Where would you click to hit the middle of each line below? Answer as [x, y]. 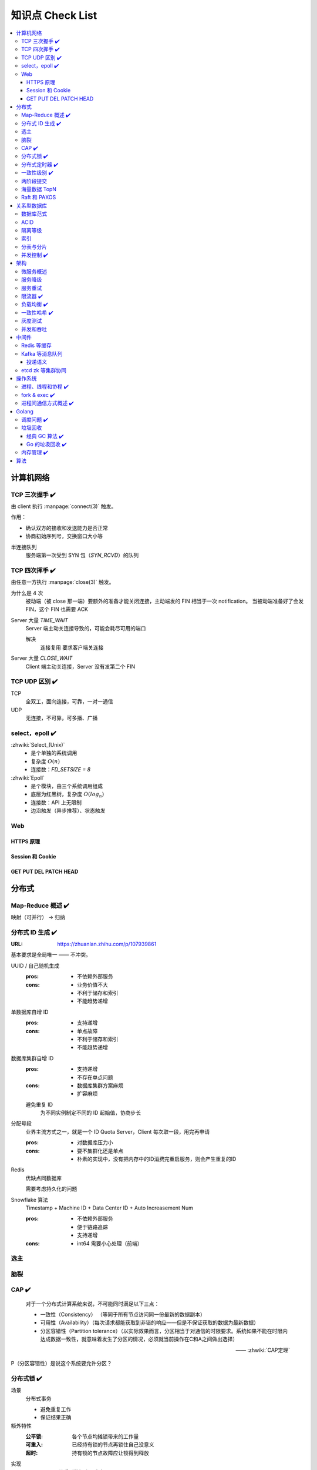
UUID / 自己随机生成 [35, 965]
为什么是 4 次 [27, 593]
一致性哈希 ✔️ [37, 312]
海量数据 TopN [39, 189]
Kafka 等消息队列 [42, 353]
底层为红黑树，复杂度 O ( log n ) [68, 795]
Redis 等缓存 [37, 345]
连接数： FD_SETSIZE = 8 [61, 770]
